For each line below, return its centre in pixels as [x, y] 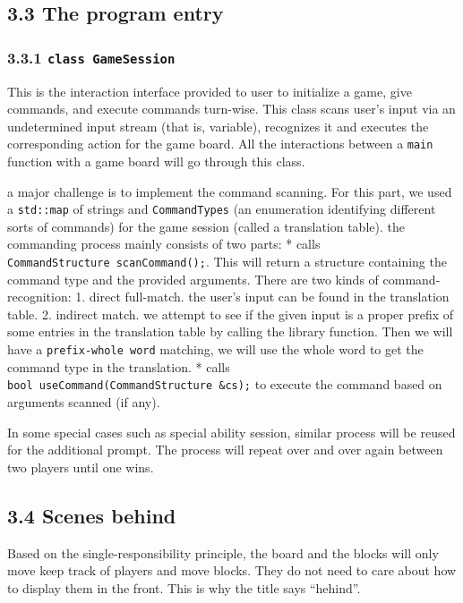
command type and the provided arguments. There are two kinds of [193, 279]
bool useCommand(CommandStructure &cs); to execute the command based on [225, 384]
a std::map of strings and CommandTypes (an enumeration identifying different [222, 209]
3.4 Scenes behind [92, 515]
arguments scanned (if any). [84, 401]
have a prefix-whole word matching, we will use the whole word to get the [215, 349]
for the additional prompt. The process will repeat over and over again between [225, 450]
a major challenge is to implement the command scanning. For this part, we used [230, 191]
